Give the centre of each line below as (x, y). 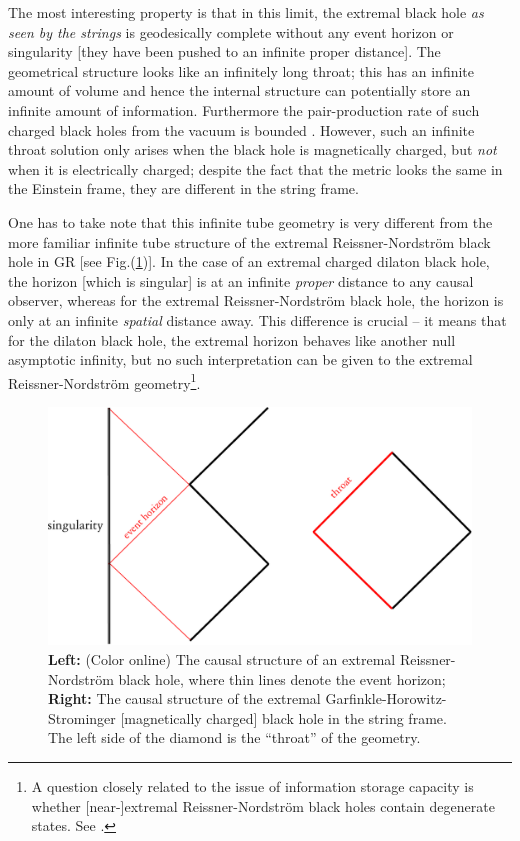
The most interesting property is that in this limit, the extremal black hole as (246, 12)
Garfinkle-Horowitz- (386, 698)
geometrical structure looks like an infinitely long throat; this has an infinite (241, 70)
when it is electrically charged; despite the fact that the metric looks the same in (255, 168)
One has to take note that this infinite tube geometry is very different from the (250, 221)
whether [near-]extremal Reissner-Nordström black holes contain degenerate (263, 805)
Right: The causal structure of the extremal (184, 698)
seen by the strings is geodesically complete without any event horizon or (231, 31)
